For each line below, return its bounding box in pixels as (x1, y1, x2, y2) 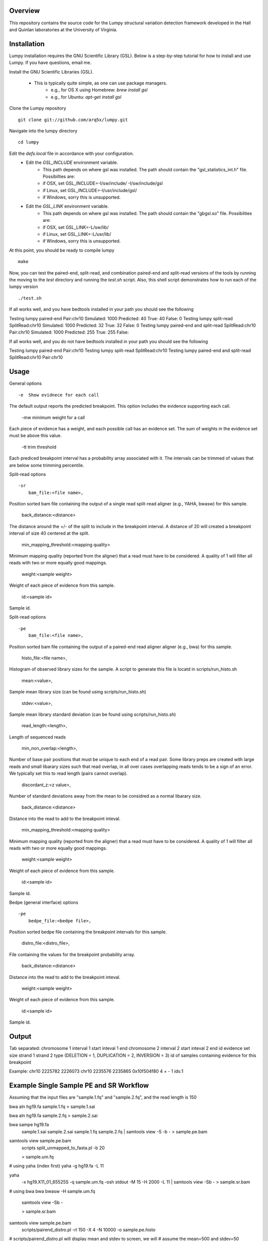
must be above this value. (9, 432, 62, 439)
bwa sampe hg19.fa (9, 1122, 49, 1128)
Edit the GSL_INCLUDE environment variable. (26, 159, 119, 166)
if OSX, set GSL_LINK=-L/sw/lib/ (43, 224, 109, 230)
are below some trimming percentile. (9, 462, 84, 468)
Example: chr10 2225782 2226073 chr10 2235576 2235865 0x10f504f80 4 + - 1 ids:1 (9, 1068, 184, 1074)
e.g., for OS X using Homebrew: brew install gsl (51, 87, 148, 93)
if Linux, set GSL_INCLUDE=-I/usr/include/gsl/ (43, 187, 137, 193)
